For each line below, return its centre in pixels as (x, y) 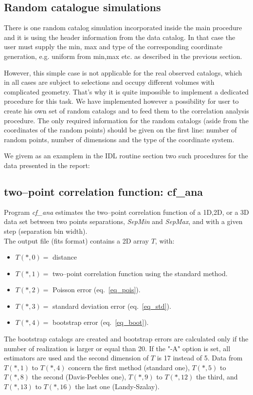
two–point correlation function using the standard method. (140, 273)
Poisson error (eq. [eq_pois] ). (97, 290)
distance (65, 257)
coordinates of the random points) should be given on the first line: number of (120, 130)
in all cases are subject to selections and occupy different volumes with (109, 82)
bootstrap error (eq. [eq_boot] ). (101, 322)
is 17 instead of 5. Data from (200, 358)
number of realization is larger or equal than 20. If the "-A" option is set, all (117, 348)
